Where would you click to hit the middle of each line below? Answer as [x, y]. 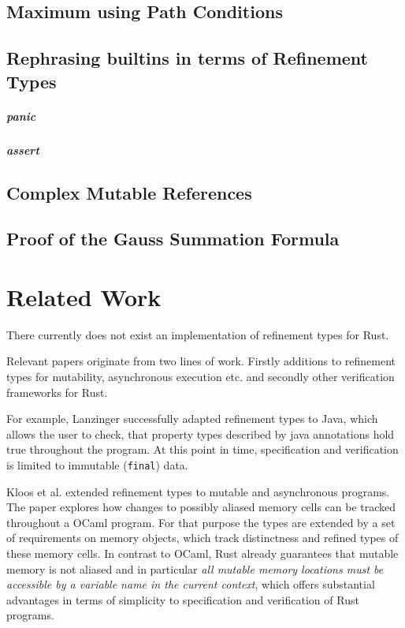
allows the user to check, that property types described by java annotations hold [201, 434]
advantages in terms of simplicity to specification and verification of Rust [183, 599]
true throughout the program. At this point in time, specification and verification [202, 449]
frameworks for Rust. [57, 392]
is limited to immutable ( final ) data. [97, 464]
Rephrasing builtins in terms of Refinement [187, 58]
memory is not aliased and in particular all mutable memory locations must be [195, 568]
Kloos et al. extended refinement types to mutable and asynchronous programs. [198, 491]
